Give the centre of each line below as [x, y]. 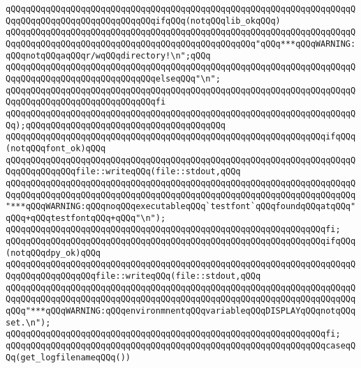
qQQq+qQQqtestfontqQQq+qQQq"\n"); [86, 218]
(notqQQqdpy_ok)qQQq [53, 253]
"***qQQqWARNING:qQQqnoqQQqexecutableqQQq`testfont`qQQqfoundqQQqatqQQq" [181, 207]
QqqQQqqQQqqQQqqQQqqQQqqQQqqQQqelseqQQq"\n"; [113, 78]
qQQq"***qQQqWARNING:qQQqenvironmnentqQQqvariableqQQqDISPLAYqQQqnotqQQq [181, 311]
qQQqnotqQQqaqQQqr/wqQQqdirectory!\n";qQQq [108, 55]
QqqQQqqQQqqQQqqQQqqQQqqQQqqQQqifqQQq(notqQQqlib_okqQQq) [143, 21]
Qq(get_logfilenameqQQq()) [68, 357]
